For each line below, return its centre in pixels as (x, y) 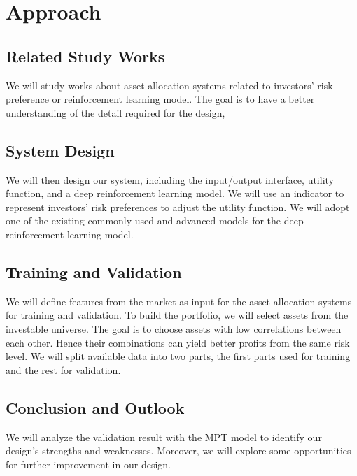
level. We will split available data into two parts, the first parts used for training (178, 356)
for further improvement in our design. (88, 464)
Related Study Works (85, 56)
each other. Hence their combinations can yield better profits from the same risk (178, 342)
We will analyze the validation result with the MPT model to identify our (164, 437)
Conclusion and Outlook (95, 407)
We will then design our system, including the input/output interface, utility (170, 179)
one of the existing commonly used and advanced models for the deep (155, 221)
